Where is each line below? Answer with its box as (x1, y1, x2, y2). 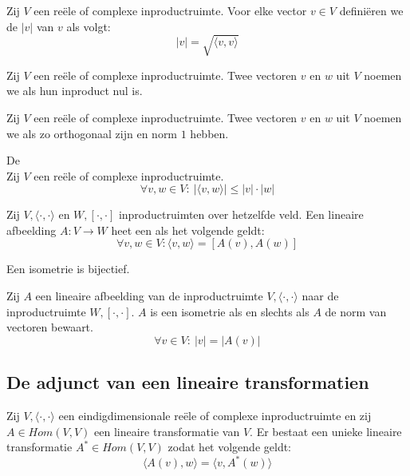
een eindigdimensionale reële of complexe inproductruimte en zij (58, 407, 372, 424)
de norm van (325, 303, 387, 319)
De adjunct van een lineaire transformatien (6, 370, 369, 395)
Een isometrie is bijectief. (6, 260, 130, 277)
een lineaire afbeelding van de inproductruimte (35, 288, 263, 304)
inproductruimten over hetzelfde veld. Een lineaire (118, 206, 364, 223)
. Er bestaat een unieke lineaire (250, 422, 402, 439)
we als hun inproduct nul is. (6, 82, 143, 99)
